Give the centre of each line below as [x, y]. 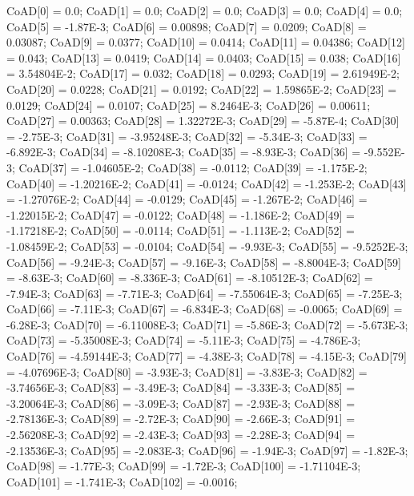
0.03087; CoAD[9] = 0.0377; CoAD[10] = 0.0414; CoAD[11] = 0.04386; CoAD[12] [206, 42]
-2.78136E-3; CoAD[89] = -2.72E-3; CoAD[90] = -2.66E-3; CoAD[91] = [181, 419]
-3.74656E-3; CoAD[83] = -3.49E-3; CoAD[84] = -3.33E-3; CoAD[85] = [181, 387]
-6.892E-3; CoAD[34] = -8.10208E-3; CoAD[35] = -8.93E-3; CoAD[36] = [184, 152]
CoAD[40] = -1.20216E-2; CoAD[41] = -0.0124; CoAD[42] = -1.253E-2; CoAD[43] [207, 183]
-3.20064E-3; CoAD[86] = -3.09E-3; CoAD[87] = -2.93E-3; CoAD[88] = [181, 403]
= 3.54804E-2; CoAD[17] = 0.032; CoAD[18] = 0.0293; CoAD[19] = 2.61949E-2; [203, 73]
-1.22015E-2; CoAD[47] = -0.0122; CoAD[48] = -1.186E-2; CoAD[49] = [181, 214]
